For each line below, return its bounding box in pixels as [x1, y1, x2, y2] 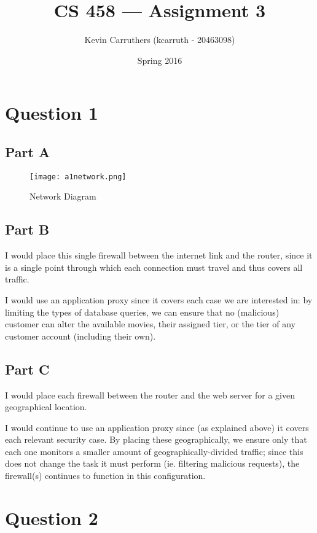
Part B [5, 220, 50, 239]
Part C [5, 359, 50, 378]
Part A [5, 142, 50, 161]
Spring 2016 [137, 53, 182, 66]
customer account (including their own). [5, 329, 156, 342]
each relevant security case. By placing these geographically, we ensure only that [5, 433, 307, 446]
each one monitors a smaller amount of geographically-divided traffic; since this [5, 445, 303, 457]
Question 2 [5, 505, 98, 530]
